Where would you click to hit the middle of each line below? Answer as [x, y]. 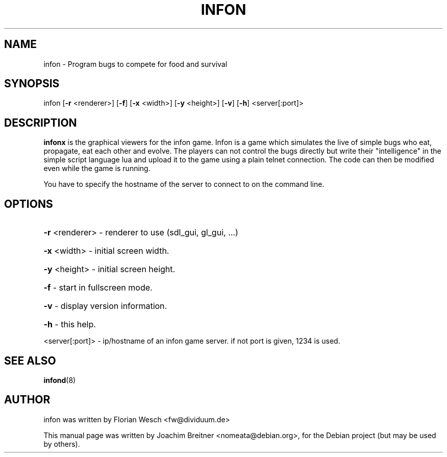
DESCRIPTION [41, 123]
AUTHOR [27, 400]
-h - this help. [70, 324]
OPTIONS [29, 204]
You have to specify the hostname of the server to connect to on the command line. [184, 184]
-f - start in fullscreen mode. [98, 288]
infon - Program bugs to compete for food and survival [135, 64]
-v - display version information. [105, 306]
